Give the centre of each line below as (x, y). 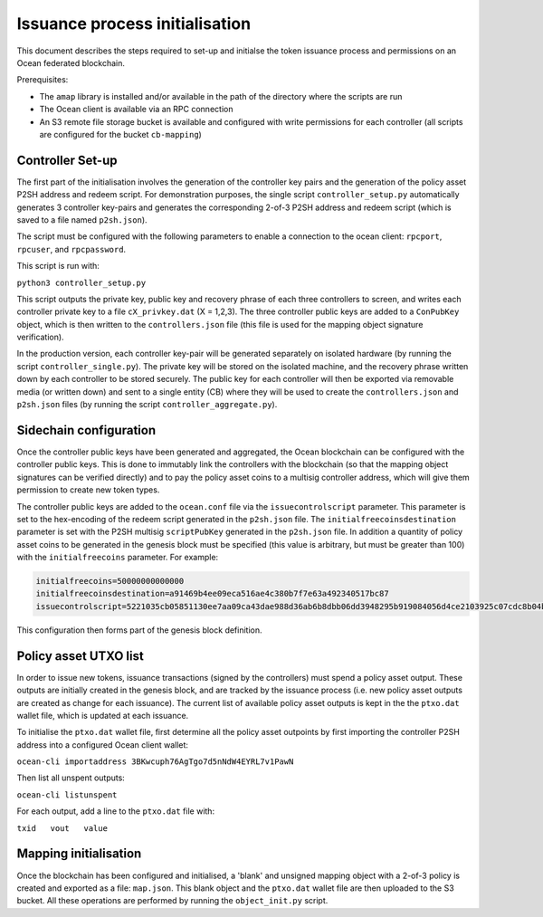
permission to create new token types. (88, 490)
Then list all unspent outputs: (71, 778)
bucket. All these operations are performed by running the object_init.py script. (172, 901)
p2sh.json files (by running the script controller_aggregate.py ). (147, 405)
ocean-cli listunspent (67, 795)
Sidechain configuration (86, 430)
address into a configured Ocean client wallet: (103, 745)
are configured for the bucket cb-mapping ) (121, 134)
